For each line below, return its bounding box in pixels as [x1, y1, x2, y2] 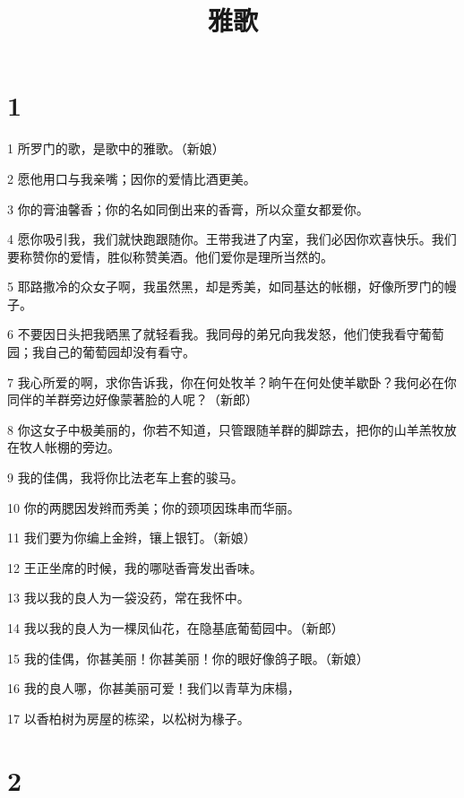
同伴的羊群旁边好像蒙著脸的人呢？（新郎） [7, 390, 258, 409]
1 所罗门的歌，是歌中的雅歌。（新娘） [7, 139, 225, 158]
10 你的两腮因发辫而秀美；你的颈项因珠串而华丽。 [7, 498, 300, 516]
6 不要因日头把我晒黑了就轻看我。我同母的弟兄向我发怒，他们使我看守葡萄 [7, 325, 444, 343]
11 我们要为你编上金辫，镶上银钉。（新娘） [7, 528, 256, 547]
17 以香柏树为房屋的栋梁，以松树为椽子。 [7, 708, 250, 727]
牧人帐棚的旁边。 [19, 438, 120, 456]
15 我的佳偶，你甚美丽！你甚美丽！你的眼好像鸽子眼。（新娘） [7, 648, 369, 667]
